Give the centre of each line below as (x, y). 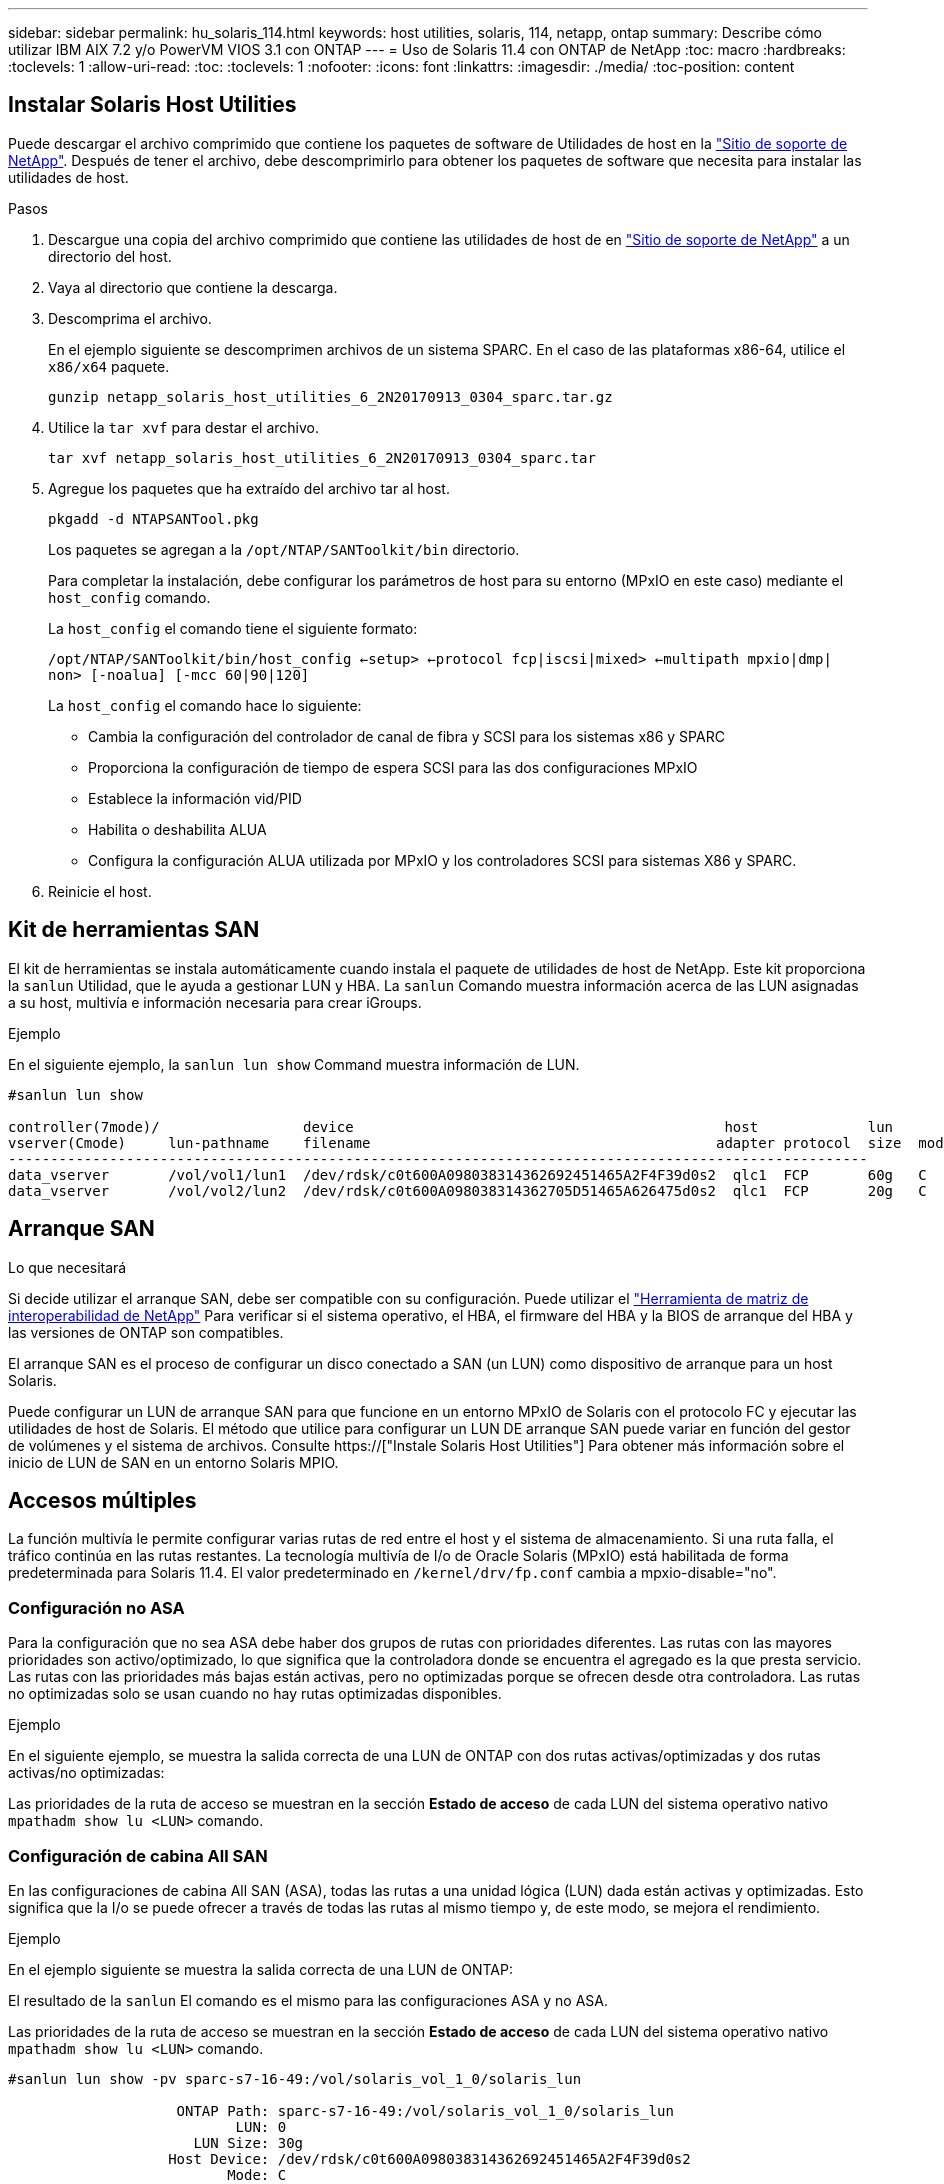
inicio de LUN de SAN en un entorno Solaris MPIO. (173, 1462)
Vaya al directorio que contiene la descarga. (193, 287)
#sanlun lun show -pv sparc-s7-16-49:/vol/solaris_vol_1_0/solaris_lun (295, 2078)
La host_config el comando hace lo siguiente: (205, 705)
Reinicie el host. (100, 891)
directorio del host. (110, 256)
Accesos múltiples (102, 1500)
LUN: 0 (261, 2126)
